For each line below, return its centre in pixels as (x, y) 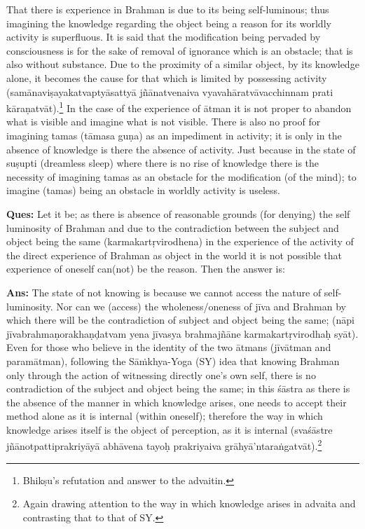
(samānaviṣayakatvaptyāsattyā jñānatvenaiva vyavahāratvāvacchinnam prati (170, 91)
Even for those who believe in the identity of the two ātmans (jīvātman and (169, 347)
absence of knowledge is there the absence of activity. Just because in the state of (181, 149)
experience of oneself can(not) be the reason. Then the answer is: (146, 269)
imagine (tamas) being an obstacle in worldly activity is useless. (143, 190)
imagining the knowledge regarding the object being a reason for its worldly (169, 23)
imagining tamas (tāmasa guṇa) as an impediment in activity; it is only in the (174, 135)
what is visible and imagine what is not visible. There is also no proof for (164, 122)
